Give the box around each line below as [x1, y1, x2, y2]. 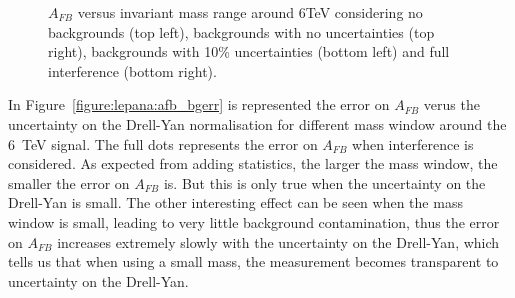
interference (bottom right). [48, 60, 217, 81]
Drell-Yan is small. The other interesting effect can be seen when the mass [8, 192, 463, 213]
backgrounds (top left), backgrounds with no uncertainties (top [48, 21, 435, 42]
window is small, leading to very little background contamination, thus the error [8, 211, 500, 232]
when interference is [352, 133, 474, 154]
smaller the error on [8, 172, 130, 193]
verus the [423, 94, 480, 115]
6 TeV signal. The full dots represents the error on [8, 133, 318, 154]
